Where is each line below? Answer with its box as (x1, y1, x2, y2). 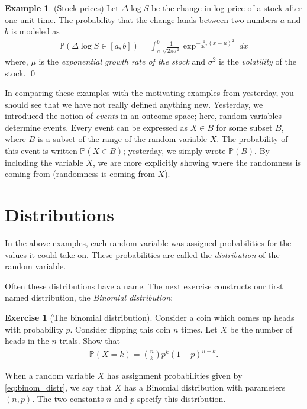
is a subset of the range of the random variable (37, 133, 207, 145)
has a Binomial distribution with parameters (124, 381, 286, 393)
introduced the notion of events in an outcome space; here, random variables (5, 110, 282, 122)
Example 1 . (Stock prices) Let (5, 2, 119, 14)
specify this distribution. (137, 392, 226, 405)
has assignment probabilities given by (106, 369, 243, 382)
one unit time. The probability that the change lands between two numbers (5, 13, 278, 25)
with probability (5, 323, 63, 335)
